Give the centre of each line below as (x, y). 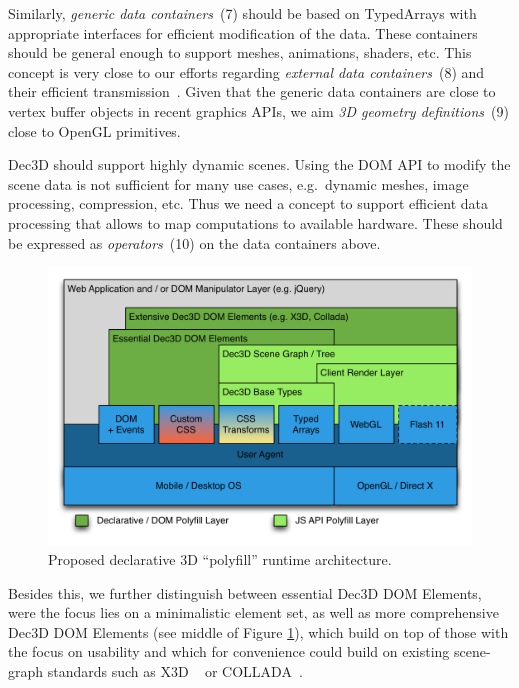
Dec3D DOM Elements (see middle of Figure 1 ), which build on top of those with (258, 631)
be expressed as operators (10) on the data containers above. (194, 242)
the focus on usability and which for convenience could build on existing (229, 651)
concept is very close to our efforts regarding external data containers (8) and (246, 71)
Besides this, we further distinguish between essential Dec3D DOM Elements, (245, 592)
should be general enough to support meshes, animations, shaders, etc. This (240, 52)
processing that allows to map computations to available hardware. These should (255, 222)
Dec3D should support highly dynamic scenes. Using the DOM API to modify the (259, 164)
